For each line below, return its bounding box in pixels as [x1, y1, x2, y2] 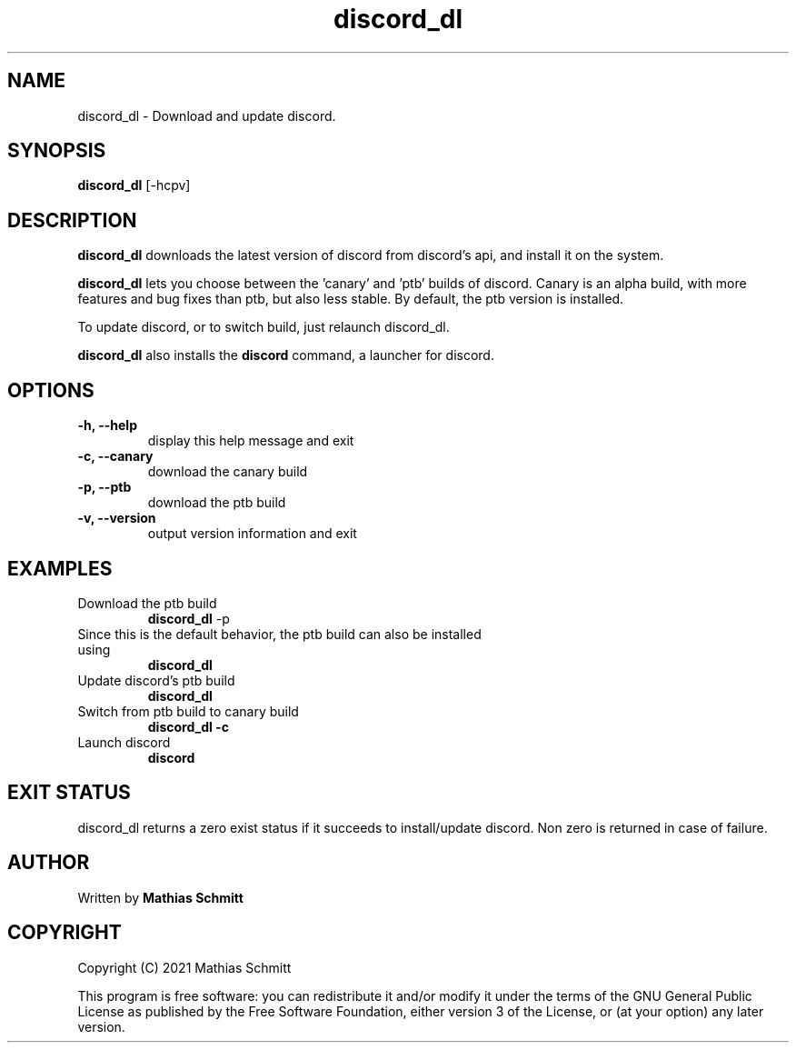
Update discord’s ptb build [77, 672, 235, 688]
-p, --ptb [77, 479, 132, 495]
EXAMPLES [7, 556, 113, 580]
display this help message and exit [147, 433, 354, 449]
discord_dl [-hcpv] [77, 177, 191, 194]
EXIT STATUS [7, 781, 131, 805]
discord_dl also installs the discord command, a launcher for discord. [77, 347, 494, 364]
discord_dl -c [147, 718, 229, 735]
